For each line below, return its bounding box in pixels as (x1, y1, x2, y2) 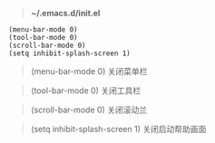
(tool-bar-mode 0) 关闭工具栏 (30, 85, 142, 96)
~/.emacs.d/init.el (30, 8, 101, 18)
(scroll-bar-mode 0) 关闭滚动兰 (30, 104, 147, 115)
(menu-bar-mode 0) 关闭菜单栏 (30, 66, 148, 76)
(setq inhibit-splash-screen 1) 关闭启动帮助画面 (30, 124, 207, 134)
